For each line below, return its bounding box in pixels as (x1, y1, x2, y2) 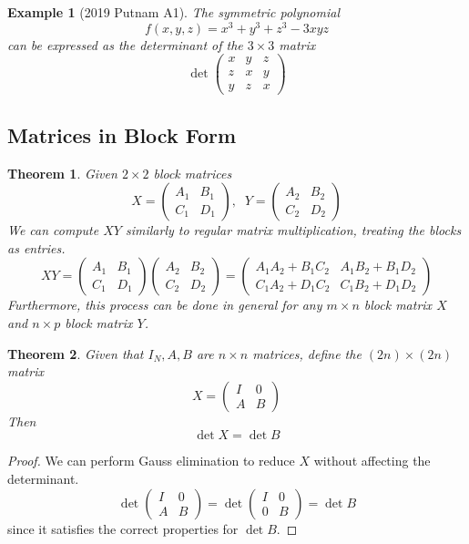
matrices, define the (252, 344, 362, 363)
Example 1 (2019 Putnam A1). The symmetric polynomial (7, 3, 340, 21)
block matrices (153, 163, 232, 182)
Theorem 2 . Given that (7, 344, 144, 363)
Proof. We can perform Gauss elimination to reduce (7, 451, 295, 470)
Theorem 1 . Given (7, 163, 117, 182)
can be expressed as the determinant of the (7, 35, 243, 54)
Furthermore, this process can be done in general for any (7, 295, 322, 314)
